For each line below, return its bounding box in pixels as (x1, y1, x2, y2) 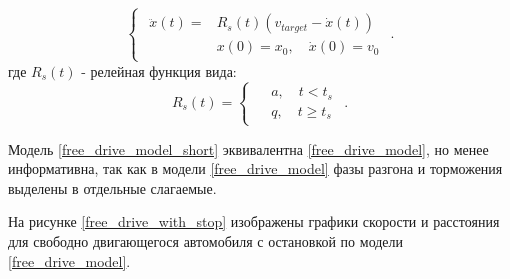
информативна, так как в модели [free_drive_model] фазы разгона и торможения (8, 158, 503, 179)
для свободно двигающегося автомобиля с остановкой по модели (8, 231, 404, 252)
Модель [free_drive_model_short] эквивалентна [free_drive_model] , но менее (8, 138, 489, 159)
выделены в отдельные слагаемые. (8, 177, 217, 198)
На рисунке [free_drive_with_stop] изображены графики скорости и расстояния (8, 211, 500, 232)
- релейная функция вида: (81, 60, 237, 81)
